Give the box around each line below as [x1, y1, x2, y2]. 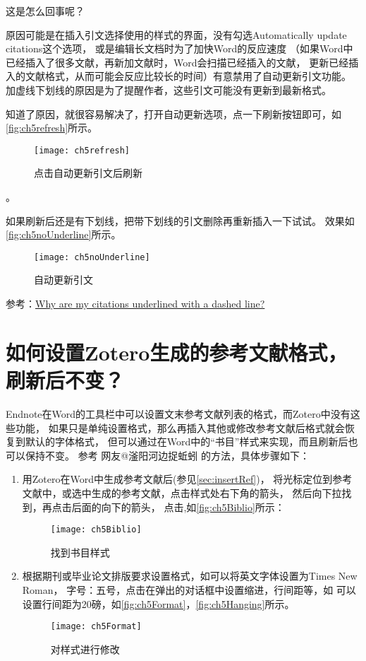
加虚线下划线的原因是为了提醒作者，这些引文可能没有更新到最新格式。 [6, 82, 331, 97]
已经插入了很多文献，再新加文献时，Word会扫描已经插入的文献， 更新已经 [6, 54, 349, 69]
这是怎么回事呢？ [6, 4, 85, 18]
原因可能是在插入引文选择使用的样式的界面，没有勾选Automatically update [6, 27, 347, 42]
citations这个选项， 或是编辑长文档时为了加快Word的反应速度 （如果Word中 [6, 41, 353, 56]
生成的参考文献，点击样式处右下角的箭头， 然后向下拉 [91, 485, 342, 500]
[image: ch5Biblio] [50, 525, 142, 535]
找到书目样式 [50, 544, 110, 559]
